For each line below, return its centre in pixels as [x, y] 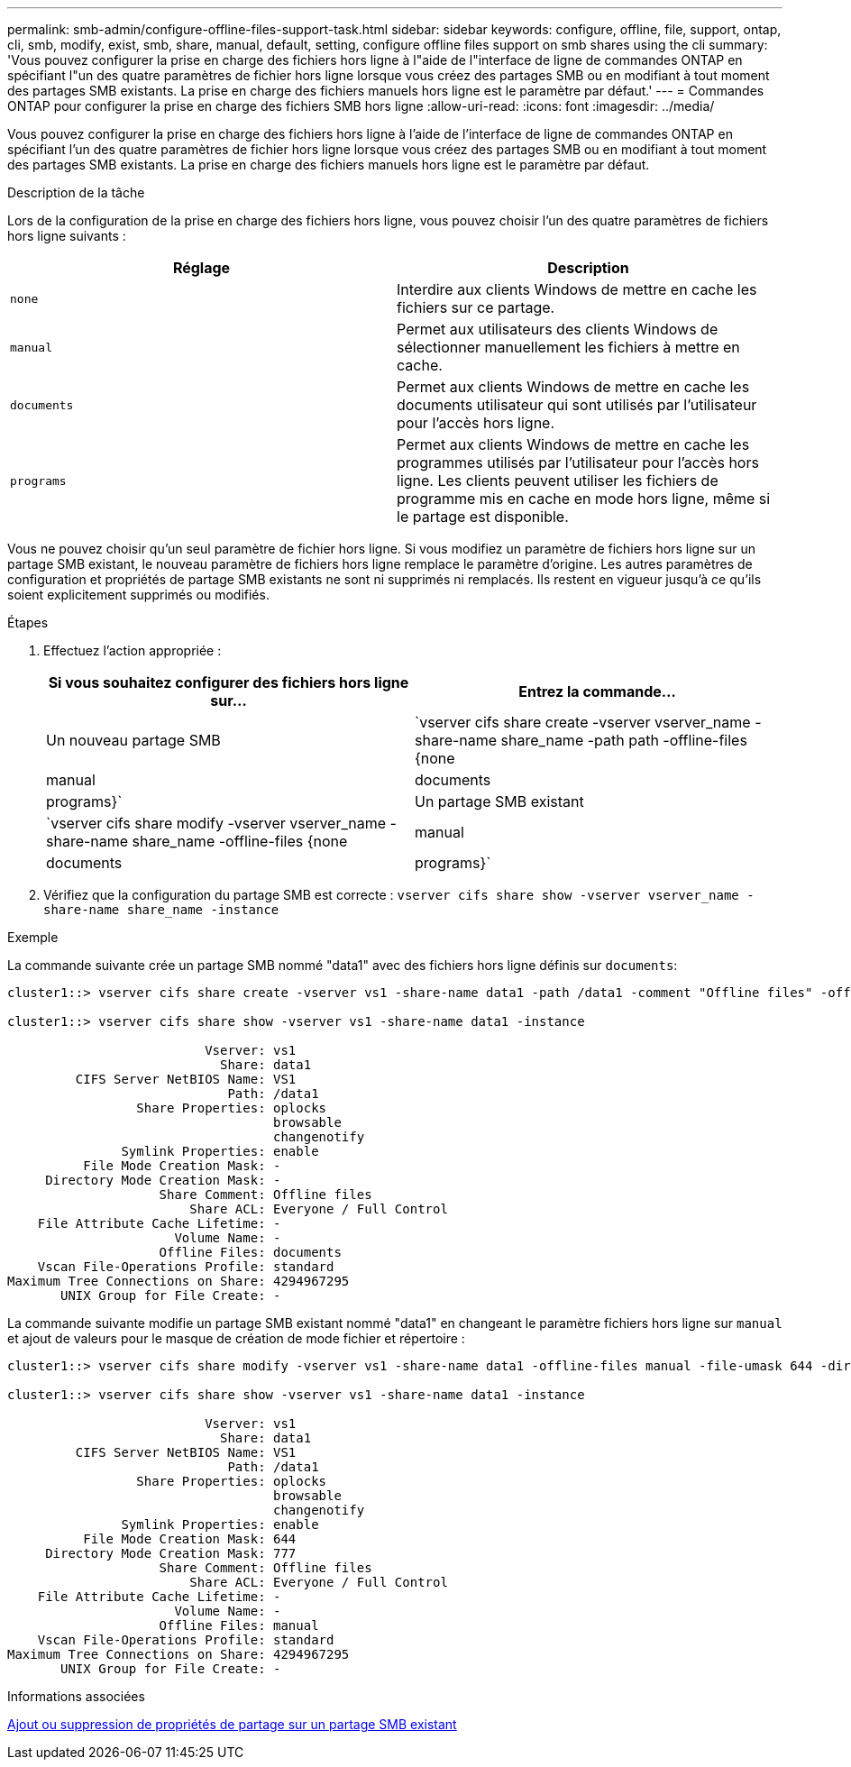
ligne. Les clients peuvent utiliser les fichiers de [558, 481]
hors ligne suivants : [67, 236]
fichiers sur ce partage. [476, 307]
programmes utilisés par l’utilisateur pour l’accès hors [578, 462]
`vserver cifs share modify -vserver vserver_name [216, 823]
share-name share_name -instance [161, 910]
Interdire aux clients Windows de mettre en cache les [577, 289]
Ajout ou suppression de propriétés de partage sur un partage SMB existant [232, 1724]
